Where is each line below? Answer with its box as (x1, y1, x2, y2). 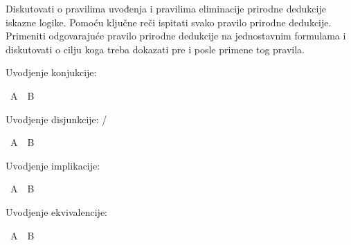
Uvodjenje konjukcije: (6, 65, 97, 80)
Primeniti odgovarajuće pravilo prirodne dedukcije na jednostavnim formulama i (6, 28, 346, 43)
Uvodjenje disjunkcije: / (6, 111, 107, 126)
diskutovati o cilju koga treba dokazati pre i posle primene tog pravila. (6, 42, 305, 56)
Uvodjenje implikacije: (6, 158, 100, 172)
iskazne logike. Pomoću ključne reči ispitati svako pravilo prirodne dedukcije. (6, 15, 332, 29)
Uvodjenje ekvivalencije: (6, 204, 108, 219)
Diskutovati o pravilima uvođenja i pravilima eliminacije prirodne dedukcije (6, 1, 326, 15)
